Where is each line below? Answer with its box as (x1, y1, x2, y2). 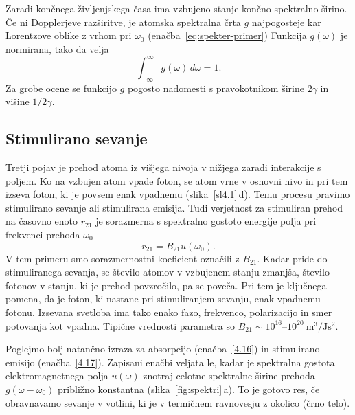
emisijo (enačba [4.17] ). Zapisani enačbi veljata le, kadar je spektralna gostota (5, 355, 335, 369)
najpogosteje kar (251, 14, 321, 29)
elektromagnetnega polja (5, 368, 108, 383)
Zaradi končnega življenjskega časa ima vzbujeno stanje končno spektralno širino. (5, 1, 347, 15)
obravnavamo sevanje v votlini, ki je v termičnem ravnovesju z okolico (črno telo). (5, 395, 350, 410)
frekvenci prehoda (5, 227, 80, 242)
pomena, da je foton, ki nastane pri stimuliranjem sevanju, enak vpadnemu (5, 291, 321, 306)
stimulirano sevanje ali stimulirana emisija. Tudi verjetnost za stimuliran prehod (5, 200, 343, 214)
